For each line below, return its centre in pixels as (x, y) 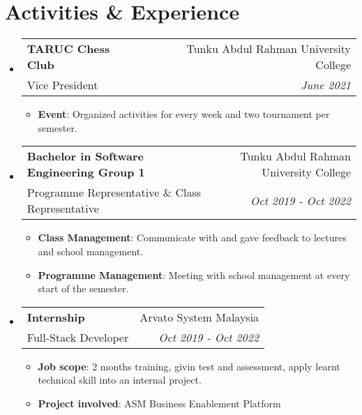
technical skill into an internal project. (120, 380)
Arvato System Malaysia (199, 317)
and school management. (91, 251)
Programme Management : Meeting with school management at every (194, 274)
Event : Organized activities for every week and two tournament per (184, 114)
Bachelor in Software (85, 156)
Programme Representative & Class (114, 193)
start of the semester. (83, 288)
